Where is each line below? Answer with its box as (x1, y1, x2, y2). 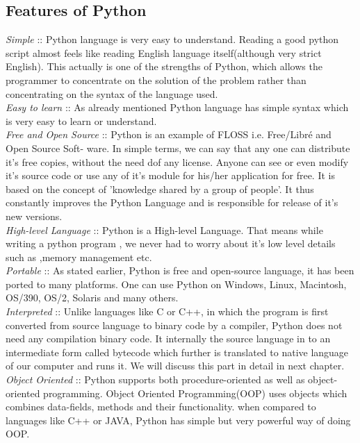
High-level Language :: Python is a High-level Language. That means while (6, 222, 323, 237)
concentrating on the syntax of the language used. (6, 86, 218, 101)
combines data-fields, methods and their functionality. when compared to (6, 399, 316, 414)
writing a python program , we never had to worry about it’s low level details (6, 236, 336, 251)
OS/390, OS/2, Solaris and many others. (6, 290, 179, 305)
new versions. (6, 208, 63, 223)
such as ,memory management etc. (6, 249, 152, 264)
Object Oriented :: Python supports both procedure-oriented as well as (6, 372, 305, 387)
